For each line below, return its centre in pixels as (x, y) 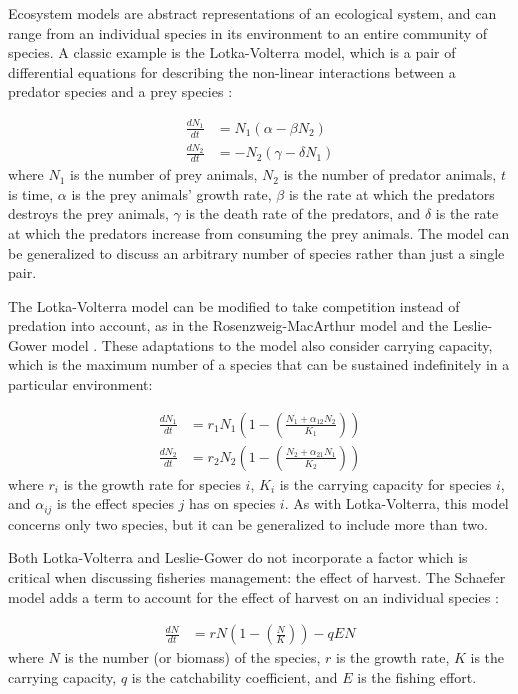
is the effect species (115, 503)
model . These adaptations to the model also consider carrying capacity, (272, 344)
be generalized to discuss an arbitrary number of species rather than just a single (256, 252)
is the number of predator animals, (390, 174)
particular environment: (80, 384)
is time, (31, 193)
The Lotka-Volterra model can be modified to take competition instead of (234, 305)
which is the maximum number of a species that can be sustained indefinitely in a (259, 364)
